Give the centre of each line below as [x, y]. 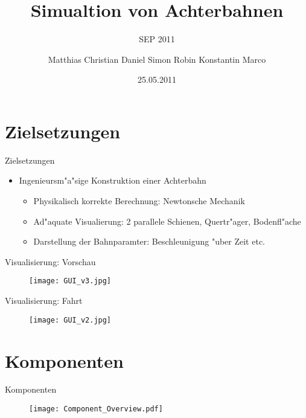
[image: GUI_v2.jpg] [70, 320]
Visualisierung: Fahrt [44, 301]
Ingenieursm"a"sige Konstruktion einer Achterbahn [113, 180]
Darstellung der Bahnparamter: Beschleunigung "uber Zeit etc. [149, 241]
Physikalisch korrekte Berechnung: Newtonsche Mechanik [139, 201]
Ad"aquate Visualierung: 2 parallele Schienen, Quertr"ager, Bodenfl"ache [167, 221]
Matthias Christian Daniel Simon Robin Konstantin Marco [157, 59]
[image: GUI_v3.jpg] [70, 281]
